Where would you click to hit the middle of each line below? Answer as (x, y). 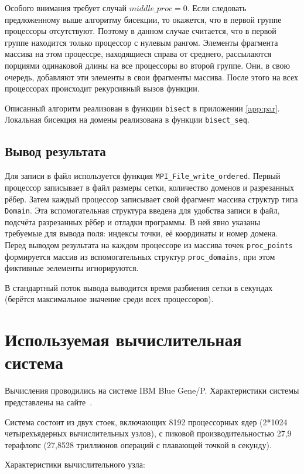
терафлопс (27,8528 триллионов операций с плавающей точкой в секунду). (138, 444)
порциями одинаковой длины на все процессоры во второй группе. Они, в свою (147, 65)
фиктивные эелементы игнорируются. (72, 268)
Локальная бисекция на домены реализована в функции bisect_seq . (127, 119)
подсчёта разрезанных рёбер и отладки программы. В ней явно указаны (133, 221)
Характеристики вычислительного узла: (75, 464)
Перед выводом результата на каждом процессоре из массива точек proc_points (149, 244)
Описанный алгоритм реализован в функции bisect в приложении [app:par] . (142, 108)
